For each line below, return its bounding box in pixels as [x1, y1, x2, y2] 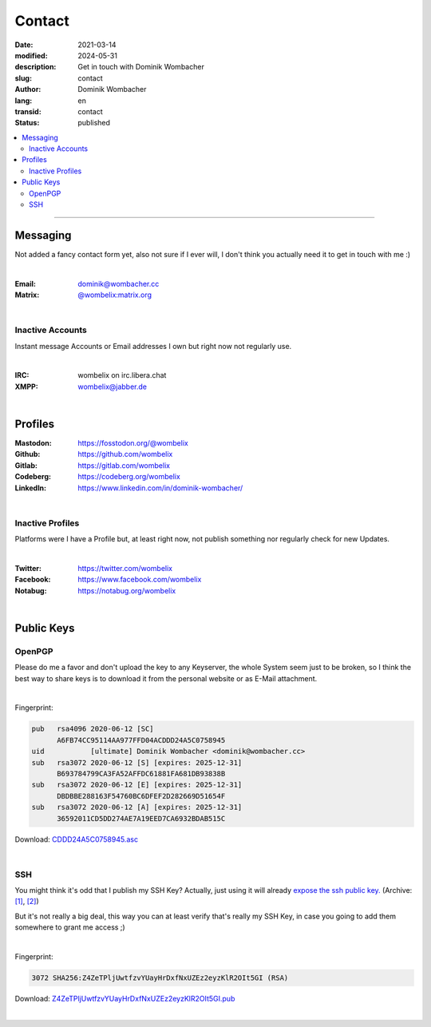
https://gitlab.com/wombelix [77, 460, 171, 470]
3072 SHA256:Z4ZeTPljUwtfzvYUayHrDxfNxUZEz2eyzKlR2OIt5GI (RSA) [31, 973, 289, 982]
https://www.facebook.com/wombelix [77, 575, 202, 585]
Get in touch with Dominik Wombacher [77, 62, 205, 72]
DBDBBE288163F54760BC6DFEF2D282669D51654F [57, 791, 226, 800]
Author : [14, 85, 42, 94]
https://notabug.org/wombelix [77, 585, 176, 595]
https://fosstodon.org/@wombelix [77, 438, 189, 448]
